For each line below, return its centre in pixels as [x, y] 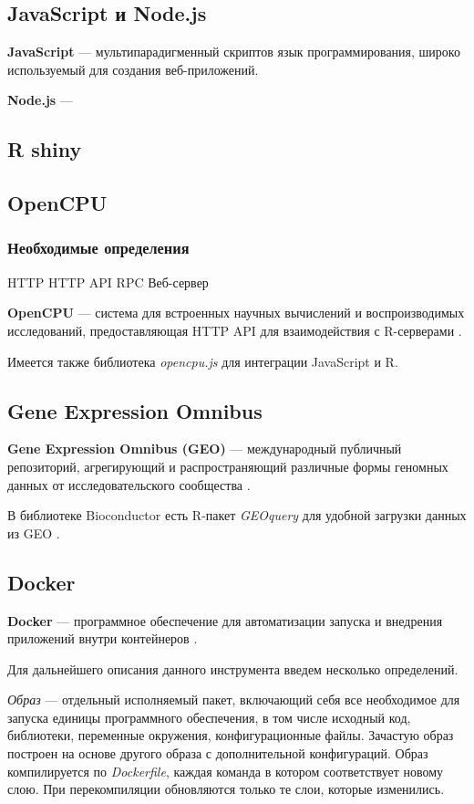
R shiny [45, 149]
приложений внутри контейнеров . [103, 638]
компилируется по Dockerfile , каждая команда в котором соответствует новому [226, 771]
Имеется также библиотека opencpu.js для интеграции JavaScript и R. [203, 361]
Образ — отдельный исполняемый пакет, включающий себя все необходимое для [234, 700]
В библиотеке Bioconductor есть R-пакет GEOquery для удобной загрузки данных [237, 515]
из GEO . [34, 533]
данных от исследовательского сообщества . [129, 484]
